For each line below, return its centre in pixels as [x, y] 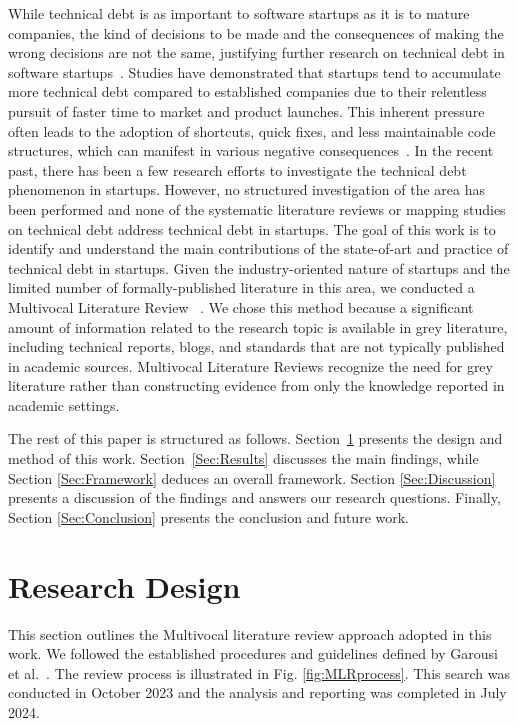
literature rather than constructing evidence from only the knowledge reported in [256, 385]
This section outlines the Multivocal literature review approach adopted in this [250, 633]
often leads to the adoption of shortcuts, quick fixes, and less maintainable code [252, 130]
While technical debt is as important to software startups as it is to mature [239, 13]
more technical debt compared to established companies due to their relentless [247, 91]
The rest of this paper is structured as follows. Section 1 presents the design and [255, 438]
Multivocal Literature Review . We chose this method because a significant [241, 306]
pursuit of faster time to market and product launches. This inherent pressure [246, 110]
